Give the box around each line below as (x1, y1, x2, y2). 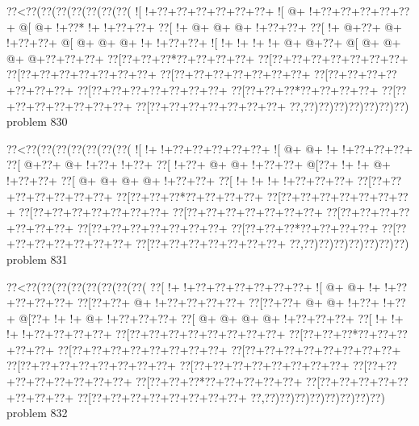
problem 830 (6, 113, 68, 130)
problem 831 (6, 250, 68, 267)
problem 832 (6, 404, 68, 421)
